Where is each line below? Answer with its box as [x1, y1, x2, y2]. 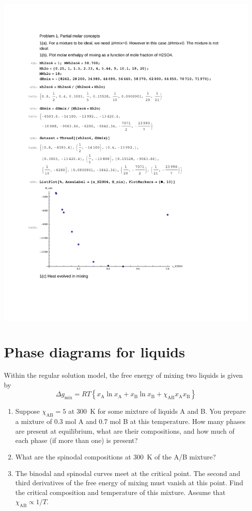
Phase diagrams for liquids [4, 342, 185, 362]
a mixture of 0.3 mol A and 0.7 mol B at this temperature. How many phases [15, 416, 246, 426]
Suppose [15, 406, 40, 416]
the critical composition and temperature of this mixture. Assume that [15, 487, 226, 497]
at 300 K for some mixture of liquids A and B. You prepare [68, 406, 246, 416]
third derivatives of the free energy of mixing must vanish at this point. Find [15, 477, 243, 488]
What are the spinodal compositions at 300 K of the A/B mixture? [15, 451, 216, 461]
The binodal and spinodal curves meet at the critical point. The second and [15, 468, 240, 478]
